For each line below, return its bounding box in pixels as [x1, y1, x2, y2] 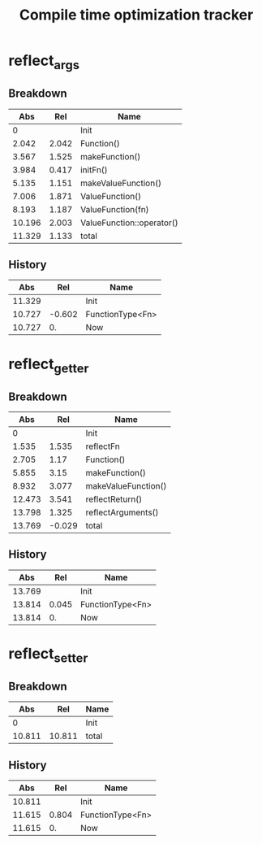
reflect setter [8, 645, 88, 666]
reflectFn [85, 441, 120, 452]
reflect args [8, 51, 79, 72]
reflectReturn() [85, 494, 143, 505]
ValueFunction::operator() [79, 217, 178, 228]
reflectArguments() [85, 507, 159, 518]
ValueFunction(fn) [79, 203, 149, 215]
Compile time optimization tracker [19, 6, 254, 24]
